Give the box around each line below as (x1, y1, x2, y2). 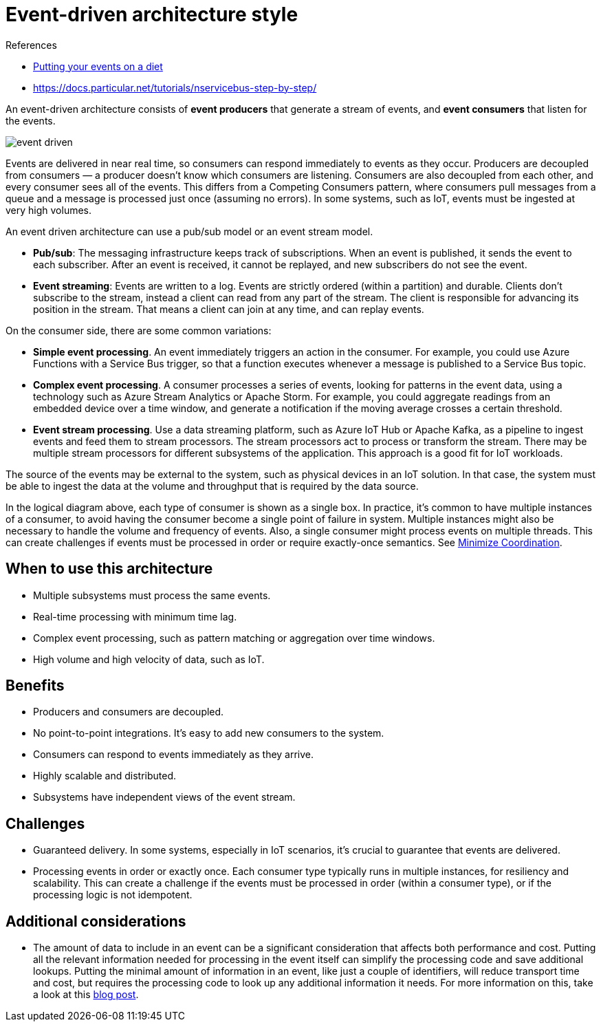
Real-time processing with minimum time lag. (33, 610, 237, 623)
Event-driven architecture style (6, 3, 298, 26)
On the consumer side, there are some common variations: (6, 324, 272, 336)
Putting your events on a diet (33, 60, 163, 72)
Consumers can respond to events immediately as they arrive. (33, 748, 314, 761)
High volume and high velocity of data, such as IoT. (33, 653, 265, 665)
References (6, 39, 57, 51)
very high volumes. (6, 204, 92, 216)
